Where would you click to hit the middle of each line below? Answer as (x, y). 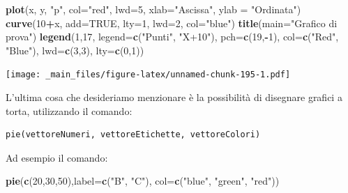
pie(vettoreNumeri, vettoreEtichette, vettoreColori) (133, 135)
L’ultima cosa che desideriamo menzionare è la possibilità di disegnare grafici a (174, 97)
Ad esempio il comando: (57, 157)
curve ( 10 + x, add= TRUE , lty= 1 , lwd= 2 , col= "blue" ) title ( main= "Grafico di (172, 23)
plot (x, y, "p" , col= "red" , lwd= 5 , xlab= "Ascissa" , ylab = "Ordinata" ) (153, 9)
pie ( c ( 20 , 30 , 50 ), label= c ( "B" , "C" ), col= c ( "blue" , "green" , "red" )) (143, 181)
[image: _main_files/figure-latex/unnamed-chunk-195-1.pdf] (148, 75)
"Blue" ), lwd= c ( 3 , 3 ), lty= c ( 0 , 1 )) (75, 50)
